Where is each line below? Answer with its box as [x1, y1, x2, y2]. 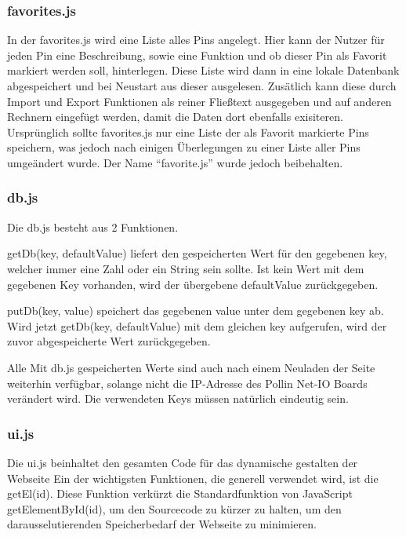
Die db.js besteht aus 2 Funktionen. [7, 218, 179, 235]
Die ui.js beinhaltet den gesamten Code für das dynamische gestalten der [7, 454, 358, 470]
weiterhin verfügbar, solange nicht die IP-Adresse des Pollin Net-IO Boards [7, 374, 368, 391]
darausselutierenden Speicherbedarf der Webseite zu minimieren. [7, 516, 317, 532]
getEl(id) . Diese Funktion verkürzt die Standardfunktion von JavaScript [7, 485, 353, 502]
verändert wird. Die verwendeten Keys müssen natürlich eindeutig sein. [7, 390, 349, 407]
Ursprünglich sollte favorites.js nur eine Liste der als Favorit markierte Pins [7, 123, 369, 140]
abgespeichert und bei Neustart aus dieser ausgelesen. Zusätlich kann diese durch [7, 78, 397, 93]
